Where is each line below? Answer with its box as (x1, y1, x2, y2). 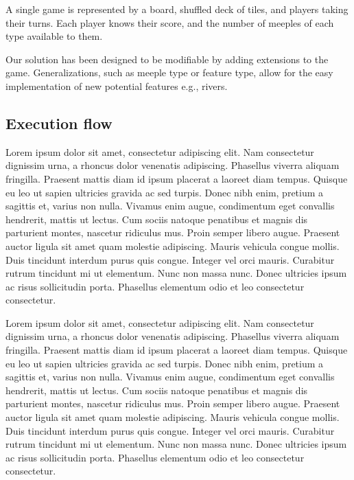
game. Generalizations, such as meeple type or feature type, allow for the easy (5, 65, 333, 80)
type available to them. (5, 29, 103, 43)
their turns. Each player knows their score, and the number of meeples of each (5, 15, 334, 30)
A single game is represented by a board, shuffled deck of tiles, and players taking (5, 2, 349, 16)
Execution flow (5, 112, 113, 133)
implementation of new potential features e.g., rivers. (5, 78, 228, 93)
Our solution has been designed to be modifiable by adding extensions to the (5, 52, 329, 66)
